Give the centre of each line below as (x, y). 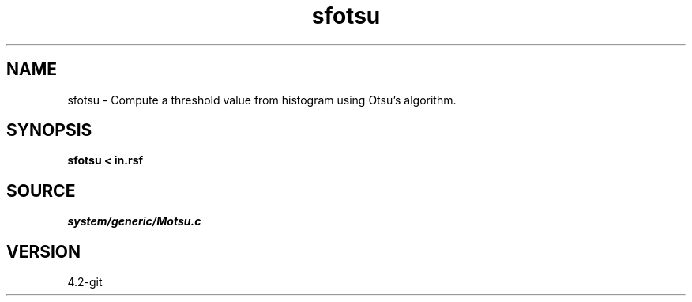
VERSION (44, 251)
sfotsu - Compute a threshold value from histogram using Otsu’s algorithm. (262, 100)
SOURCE (41, 191)
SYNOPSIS (49, 130)
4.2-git (85, 282)
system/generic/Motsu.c (134, 221)
